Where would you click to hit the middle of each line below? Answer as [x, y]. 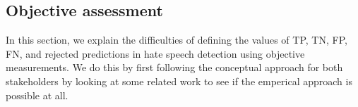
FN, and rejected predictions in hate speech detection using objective [155, 53]
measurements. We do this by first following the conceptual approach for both [174, 67]
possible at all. [37, 95]
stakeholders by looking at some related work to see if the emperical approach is [179, 81]
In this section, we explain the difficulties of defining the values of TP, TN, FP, [177, 40]
